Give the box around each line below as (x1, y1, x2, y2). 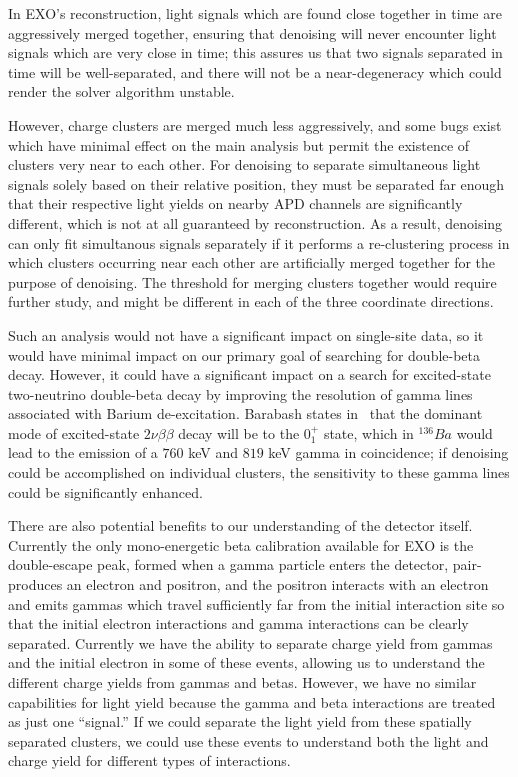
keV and (188, 442, 238, 463)
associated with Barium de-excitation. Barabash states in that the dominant (8, 403, 483, 424)
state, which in (323, 422, 414, 443)
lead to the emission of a (8, 442, 158, 463)
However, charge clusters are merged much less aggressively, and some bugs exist (8, 114, 502, 135)
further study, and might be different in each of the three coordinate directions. (8, 291, 494, 312)
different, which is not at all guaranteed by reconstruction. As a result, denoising (8, 212, 503, 233)
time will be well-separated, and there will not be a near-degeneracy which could (8, 61, 502, 82)
